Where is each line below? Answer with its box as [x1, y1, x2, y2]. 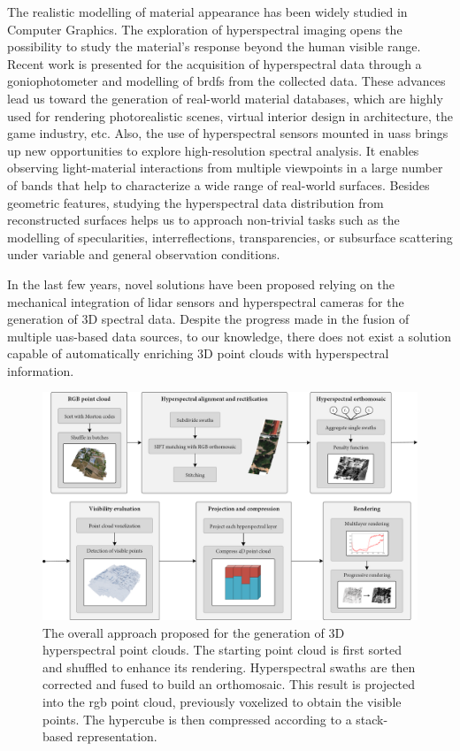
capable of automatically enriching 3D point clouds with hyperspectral [7, 344, 389, 363]
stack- [356, 709, 388, 728]
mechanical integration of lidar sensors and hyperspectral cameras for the [7, 292, 404, 310]
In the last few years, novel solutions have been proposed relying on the [7, 274, 395, 293]
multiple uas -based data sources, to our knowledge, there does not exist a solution [7, 326, 451, 345]
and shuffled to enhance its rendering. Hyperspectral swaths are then [42, 657, 416, 676]
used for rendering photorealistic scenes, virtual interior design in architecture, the [7, 106, 453, 125]
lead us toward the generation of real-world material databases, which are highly [7, 88, 443, 107]
